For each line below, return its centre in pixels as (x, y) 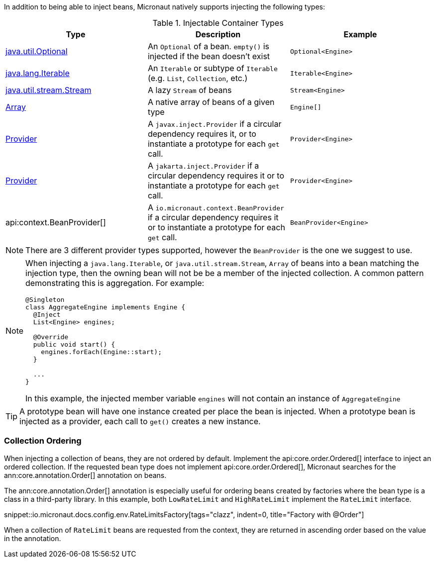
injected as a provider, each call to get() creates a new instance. (140, 421)
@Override (51, 337)
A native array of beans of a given (211, 102)
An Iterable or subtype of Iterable (213, 68)
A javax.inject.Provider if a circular (215, 124)
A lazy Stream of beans (190, 90)
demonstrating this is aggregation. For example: (115, 283)
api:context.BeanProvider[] (56, 222)
